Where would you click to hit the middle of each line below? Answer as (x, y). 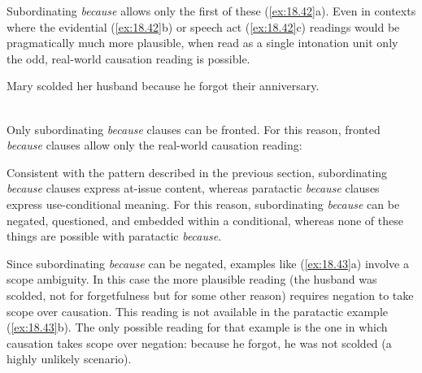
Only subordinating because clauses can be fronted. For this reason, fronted (194, 129)
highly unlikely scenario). (69, 359)
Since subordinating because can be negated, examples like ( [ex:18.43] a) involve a (208, 263)
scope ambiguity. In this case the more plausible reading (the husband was (192, 279)
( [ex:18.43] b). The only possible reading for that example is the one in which (197, 327)
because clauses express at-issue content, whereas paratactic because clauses (193, 188)
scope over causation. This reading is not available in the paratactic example (198, 311)
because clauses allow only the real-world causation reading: (154, 145)
